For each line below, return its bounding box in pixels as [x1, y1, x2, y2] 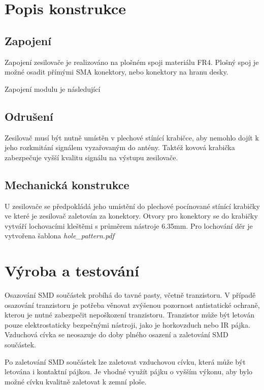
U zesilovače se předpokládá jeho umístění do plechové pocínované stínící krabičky [5, 200, 260, 211]
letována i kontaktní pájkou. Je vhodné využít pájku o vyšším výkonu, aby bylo [5, 366, 253, 377]
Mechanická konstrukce [5, 176, 129, 192]
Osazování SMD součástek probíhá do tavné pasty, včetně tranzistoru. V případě [5, 290, 256, 300]
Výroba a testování [5, 260, 139, 281]
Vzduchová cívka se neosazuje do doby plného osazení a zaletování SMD [5, 329, 228, 340]
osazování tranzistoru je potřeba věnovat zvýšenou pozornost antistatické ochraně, [5, 299, 260, 310]
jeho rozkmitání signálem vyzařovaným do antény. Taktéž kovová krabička [5, 142, 235, 153]
